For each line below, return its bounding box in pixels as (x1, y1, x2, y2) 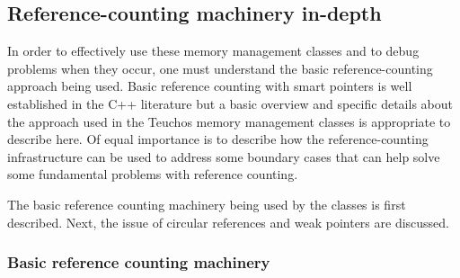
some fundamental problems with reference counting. (7, 165, 298, 184)
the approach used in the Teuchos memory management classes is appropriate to (7, 112, 451, 130)
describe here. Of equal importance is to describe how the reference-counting (7, 130, 429, 148)
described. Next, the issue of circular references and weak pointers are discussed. (7, 212, 450, 231)
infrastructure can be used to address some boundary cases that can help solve (7, 147, 440, 166)
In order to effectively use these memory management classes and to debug (7, 41, 420, 60)
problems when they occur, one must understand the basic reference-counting (7, 58, 433, 77)
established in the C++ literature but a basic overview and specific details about (7, 94, 453, 112)
